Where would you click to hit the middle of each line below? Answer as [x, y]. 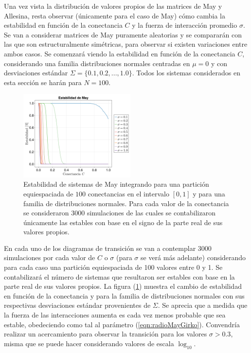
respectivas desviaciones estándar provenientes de [77, 305]
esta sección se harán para [43, 82]
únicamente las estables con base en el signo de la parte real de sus [123, 222]
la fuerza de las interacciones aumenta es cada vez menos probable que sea [115, 315]
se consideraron [46, 213]
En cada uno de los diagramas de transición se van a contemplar [100, 248]
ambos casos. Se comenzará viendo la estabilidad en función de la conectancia [120, 53]
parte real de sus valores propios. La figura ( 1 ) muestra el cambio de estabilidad [123, 286]
